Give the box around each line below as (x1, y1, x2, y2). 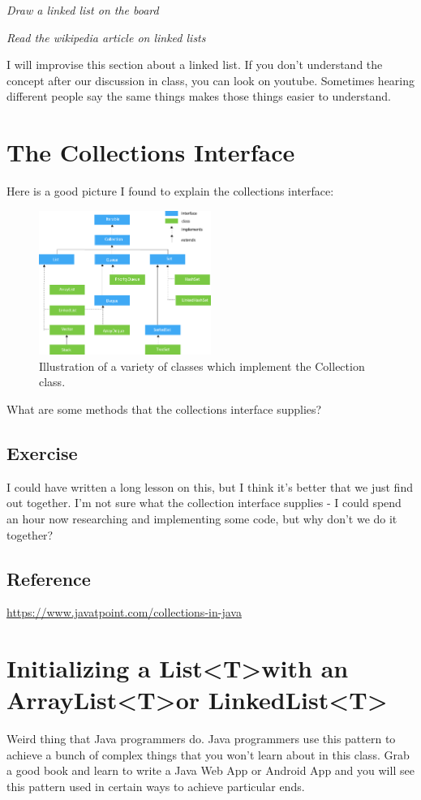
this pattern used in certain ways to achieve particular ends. (6, 778, 305, 795)
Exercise (6, 440, 78, 465)
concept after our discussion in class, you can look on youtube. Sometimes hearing (6, 71, 415, 88)
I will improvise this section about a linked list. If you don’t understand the (6, 56, 383, 73)
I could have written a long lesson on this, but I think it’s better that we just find (6, 478, 413, 495)
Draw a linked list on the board (6, 2, 159, 18)
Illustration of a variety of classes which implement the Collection (39, 357, 365, 374)
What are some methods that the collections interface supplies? (6, 400, 322, 417)
